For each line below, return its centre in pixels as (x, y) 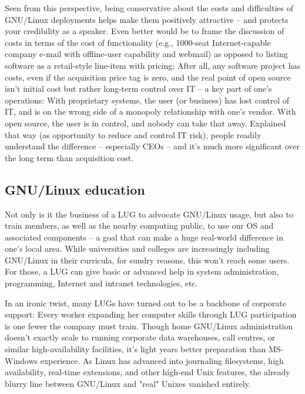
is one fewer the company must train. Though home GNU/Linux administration (149, 325)
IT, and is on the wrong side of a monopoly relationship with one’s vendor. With (150, 111)
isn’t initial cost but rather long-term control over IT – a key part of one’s (138, 89)
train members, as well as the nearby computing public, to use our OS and (139, 226)
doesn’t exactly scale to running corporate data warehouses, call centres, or (140, 337)
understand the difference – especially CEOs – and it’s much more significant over (152, 146)
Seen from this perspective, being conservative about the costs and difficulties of (149, 8)
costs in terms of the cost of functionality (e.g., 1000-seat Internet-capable (138, 42)
